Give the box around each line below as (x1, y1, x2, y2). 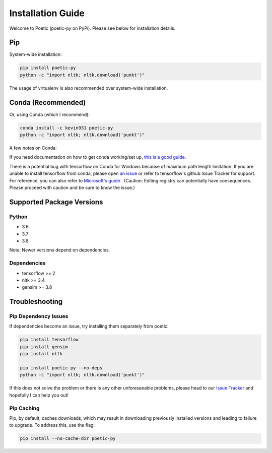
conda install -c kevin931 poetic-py (20, 125, 113, 131)
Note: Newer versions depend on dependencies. (9, 247, 110, 253)
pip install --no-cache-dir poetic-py (20, 436, 116, 441)
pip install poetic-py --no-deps (20, 365, 103, 370)
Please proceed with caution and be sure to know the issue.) (9, 184, 135, 191)
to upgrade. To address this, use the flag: (9, 422, 95, 428)
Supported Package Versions (9, 198, 103, 206)
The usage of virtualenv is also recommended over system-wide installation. (9, 85, 168, 91)
